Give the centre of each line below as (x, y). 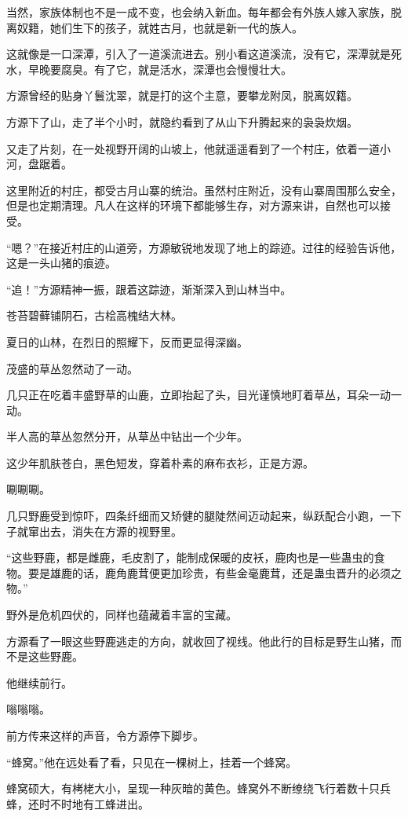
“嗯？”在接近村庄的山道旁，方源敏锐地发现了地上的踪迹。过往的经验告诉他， (204, 247)
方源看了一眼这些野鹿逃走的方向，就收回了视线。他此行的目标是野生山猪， (199, 641)
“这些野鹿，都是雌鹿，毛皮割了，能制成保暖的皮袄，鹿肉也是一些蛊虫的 (190, 557)
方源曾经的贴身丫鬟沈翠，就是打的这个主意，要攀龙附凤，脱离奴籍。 (182, 95)
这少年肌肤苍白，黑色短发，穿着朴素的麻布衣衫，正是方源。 (160, 462)
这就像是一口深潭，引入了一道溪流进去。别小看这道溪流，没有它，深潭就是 (199, 54)
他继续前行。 (39, 682)
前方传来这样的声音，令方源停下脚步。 (105, 735)
